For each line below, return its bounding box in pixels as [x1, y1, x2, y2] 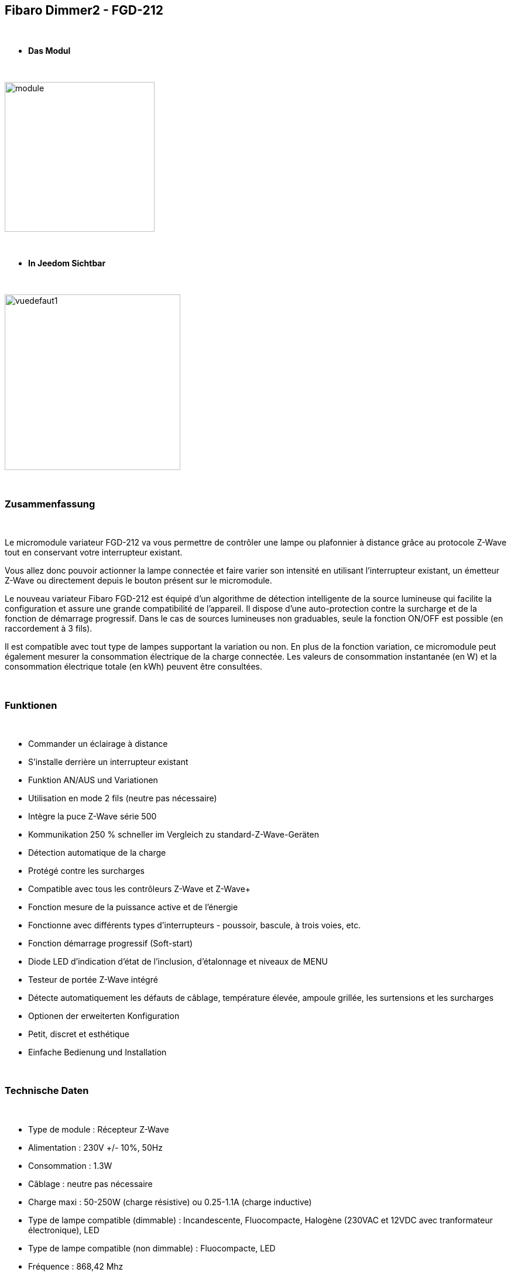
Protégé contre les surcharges [28, 865, 145, 876]
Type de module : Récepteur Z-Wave [28, 1124, 169, 1134]
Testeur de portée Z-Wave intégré [28, 974, 158, 985]
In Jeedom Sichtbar [28, 258, 106, 269]
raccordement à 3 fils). [5, 623, 92, 634]
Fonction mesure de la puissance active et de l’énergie [28, 901, 238, 912]
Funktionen [5, 699, 57, 711]
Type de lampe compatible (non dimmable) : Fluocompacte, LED [28, 1243, 276, 1253]
